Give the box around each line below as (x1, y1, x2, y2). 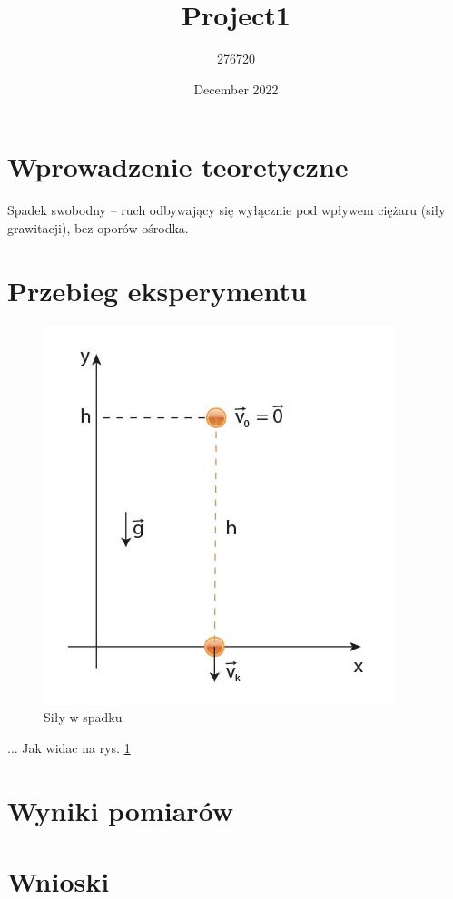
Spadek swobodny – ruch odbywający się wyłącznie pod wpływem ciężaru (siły (7, 200, 446, 220)
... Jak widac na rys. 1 (7, 738, 131, 757)
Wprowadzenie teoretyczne (7, 148, 349, 185)
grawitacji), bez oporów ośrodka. (7, 218, 189, 237)
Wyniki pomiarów (7, 791, 234, 828)
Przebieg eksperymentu (7, 271, 308, 308)
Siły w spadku (44, 708, 123, 727)
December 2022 (193, 79, 279, 98)
